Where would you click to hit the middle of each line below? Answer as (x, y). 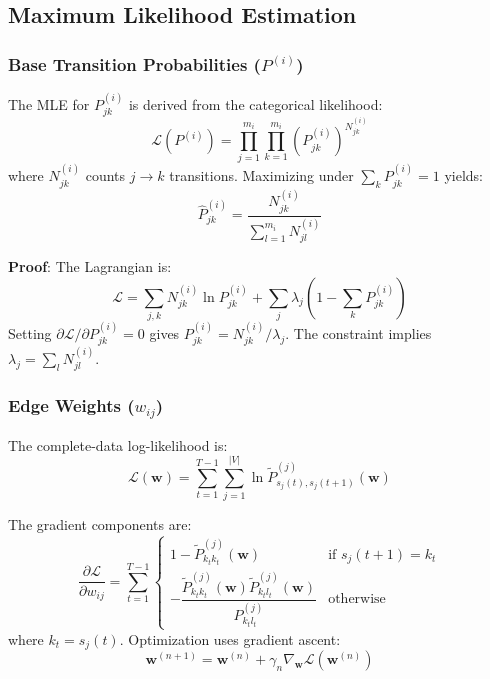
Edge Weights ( (71, 405)
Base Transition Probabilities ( (134, 63)
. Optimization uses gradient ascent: (230, 638)
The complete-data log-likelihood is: (118, 444)
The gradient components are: (100, 524)
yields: (464, 175)
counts (105, 175)
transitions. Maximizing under (261, 175)
